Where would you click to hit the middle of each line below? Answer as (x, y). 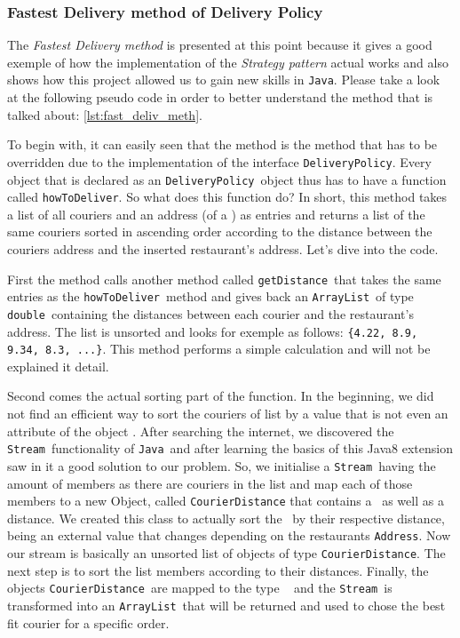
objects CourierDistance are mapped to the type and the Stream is (200, 588)
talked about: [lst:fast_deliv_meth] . (105, 114)
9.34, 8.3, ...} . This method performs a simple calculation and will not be (219, 349)
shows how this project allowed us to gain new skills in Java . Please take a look (224, 80)
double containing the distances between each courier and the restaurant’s (210, 313)
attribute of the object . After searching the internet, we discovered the (201, 431)
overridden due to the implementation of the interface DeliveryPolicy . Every (219, 161)
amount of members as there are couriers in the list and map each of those (210, 483)
